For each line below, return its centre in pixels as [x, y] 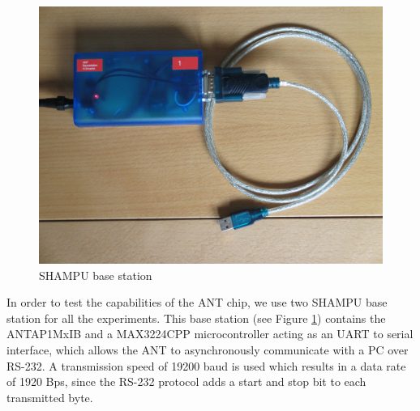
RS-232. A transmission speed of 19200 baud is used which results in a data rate [206, 365]
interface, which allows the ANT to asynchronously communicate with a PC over [208, 349]
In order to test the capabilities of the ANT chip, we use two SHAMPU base [197, 302]
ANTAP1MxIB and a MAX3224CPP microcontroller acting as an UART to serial [210, 334]
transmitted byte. [50, 397]
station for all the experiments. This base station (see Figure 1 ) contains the [196, 318]
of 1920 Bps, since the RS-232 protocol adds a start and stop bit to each [186, 381]
